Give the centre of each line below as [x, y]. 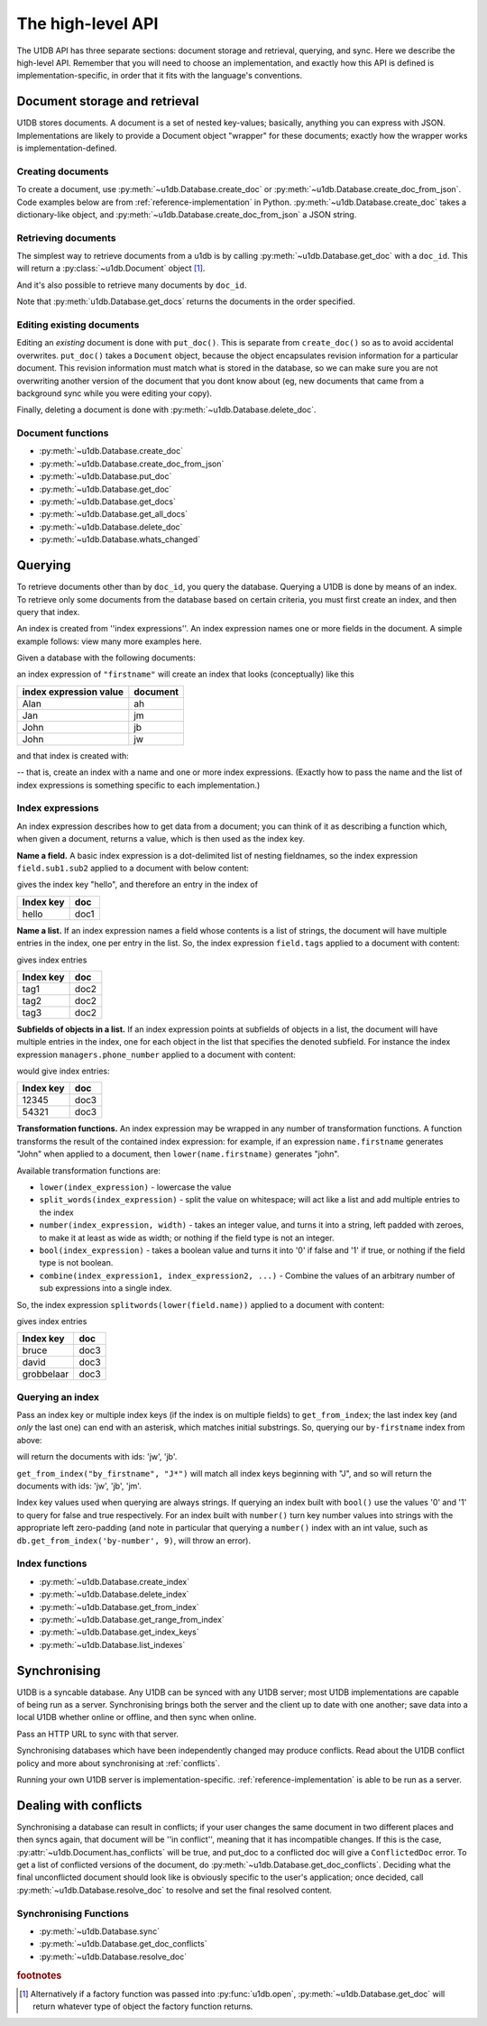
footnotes [39, 1975]
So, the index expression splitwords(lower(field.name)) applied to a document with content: [201, 1304]
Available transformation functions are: [89, 1170]
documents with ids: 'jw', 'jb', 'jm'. [79, 1486]
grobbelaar [46, 1374]
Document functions [63, 433]
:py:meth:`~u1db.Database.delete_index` [114, 1594]
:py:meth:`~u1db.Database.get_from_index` [119, 1607]
